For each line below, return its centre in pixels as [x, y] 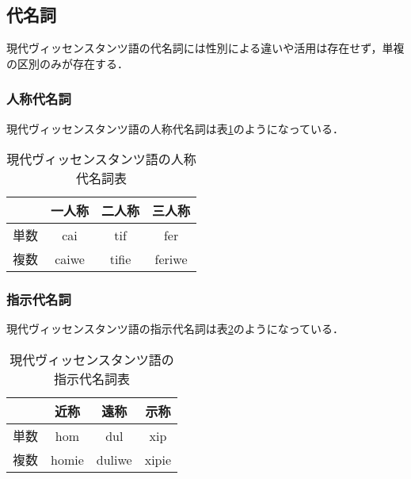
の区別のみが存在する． [67, 63]
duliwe [114, 459]
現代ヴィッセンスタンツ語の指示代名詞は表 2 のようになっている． [175, 329]
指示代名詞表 [92, 379]
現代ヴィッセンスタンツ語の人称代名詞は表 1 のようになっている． [175, 128]
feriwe [171, 259]
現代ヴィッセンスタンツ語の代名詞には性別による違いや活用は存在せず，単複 [205, 48]
